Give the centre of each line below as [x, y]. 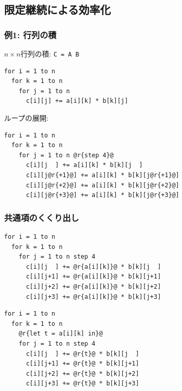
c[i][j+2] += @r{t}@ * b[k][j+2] [82, 373]
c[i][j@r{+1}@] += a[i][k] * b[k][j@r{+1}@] [102, 175]
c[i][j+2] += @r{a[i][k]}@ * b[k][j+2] [93, 286]
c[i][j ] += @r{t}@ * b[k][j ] [82, 354]
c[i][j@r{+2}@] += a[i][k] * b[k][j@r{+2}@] [102, 185]
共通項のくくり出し [42, 217]
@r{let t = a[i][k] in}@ [61, 334]
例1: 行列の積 [30, 34]
